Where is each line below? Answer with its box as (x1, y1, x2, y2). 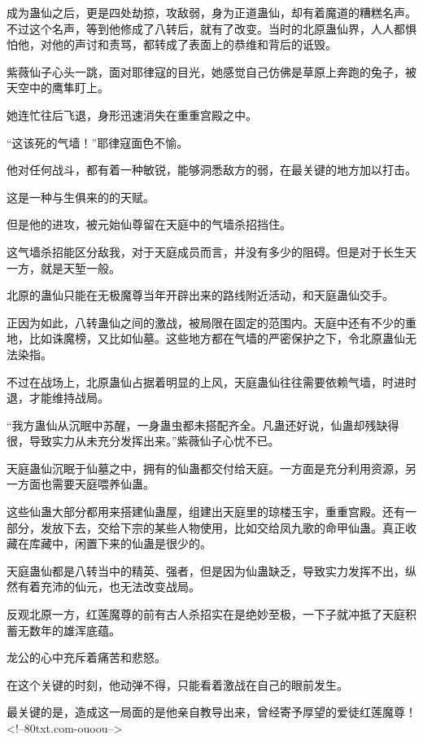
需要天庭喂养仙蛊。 (51, 475, 155, 493)
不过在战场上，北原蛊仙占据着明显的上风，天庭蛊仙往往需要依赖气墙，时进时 (7, 373, 416, 390)
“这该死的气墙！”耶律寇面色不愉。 (7, 134, 189, 151)
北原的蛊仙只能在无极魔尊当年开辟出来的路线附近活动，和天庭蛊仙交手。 (7, 287, 394, 304)
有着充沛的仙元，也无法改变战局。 (17, 578, 200, 595)
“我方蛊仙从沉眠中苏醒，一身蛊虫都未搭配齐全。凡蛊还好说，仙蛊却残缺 (7, 416, 388, 433)
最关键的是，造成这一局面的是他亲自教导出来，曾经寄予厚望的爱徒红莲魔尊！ (7, 703, 416, 720)
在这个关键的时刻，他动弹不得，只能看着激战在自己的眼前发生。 (7, 676, 348, 693)
